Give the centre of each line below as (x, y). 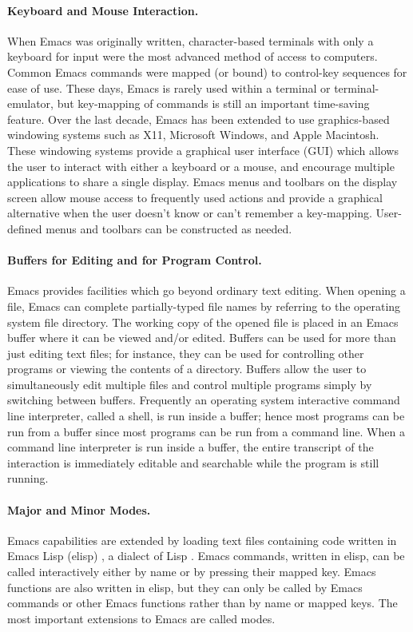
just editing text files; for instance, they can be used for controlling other (186, 353)
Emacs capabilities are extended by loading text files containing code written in (202, 540)
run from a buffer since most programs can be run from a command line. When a (206, 431)
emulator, (30, 103)
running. (28, 478)
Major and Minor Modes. (79, 509)
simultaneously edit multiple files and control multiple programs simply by (190, 384)
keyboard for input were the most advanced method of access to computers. (193, 56)
